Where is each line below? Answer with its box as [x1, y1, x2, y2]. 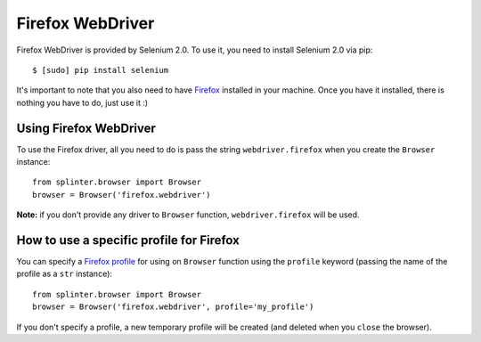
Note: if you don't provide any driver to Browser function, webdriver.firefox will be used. [16, 209, 360, 220]
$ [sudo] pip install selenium [32, 65, 169, 75]
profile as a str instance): [16, 268, 113, 280]
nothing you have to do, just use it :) [16, 97, 149, 108]
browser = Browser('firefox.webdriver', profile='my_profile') [32, 302, 314, 312]
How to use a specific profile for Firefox [16, 232, 240, 248]
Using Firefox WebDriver [16, 120, 156, 135]
